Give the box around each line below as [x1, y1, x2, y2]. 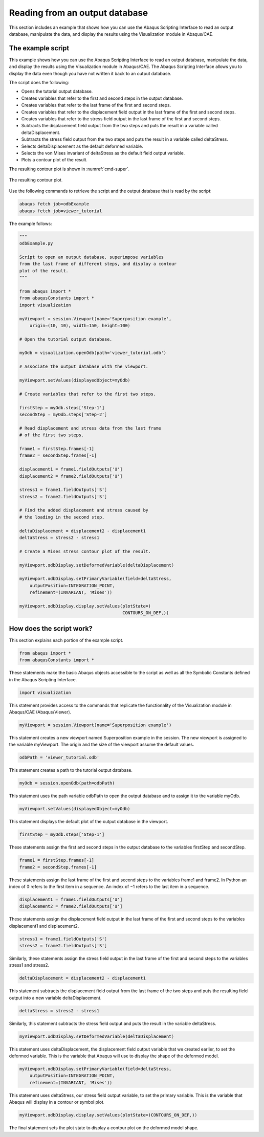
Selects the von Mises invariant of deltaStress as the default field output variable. [21, 150, 185, 156]
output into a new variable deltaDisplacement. [9, 995, 102, 1001]
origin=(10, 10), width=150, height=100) [29, 323, 131, 328]
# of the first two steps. [19, 432, 84, 438]
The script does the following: [9, 80, 69, 86]
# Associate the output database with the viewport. [19, 364, 149, 369]
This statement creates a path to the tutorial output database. [9, 767, 133, 773]
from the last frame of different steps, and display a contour [19, 261, 177, 267]
